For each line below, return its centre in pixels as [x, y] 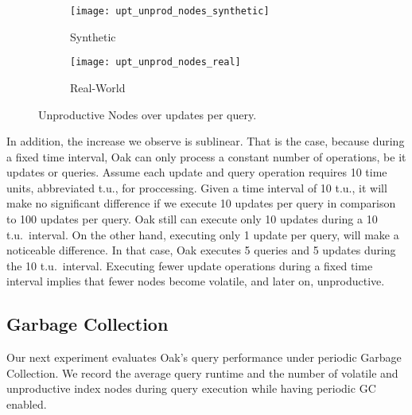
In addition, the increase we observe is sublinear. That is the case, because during [206, 141]
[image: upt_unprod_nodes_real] [155, 62]
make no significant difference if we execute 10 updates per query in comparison [201, 203]
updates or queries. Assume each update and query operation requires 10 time [197, 172]
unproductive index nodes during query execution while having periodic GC [191, 388]
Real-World [98, 87]
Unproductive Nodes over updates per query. [148, 114]
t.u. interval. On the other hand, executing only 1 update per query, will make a [203, 234]
